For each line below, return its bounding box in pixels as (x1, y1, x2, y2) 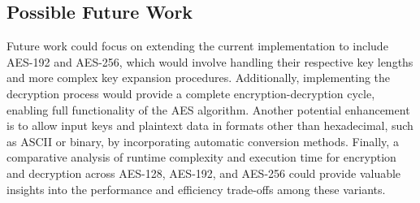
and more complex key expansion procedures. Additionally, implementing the (6, 69, 391, 86)
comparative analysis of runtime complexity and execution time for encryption (6, 149, 396, 166)
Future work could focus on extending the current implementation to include (6, 37, 388, 54)
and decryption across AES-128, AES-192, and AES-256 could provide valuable (6, 164, 401, 181)
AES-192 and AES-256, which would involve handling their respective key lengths (6, 53, 414, 70)
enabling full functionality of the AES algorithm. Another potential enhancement (6, 101, 410, 118)
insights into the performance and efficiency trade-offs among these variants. (6, 180, 386, 197)
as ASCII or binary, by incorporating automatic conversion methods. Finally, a (6, 132, 399, 149)
